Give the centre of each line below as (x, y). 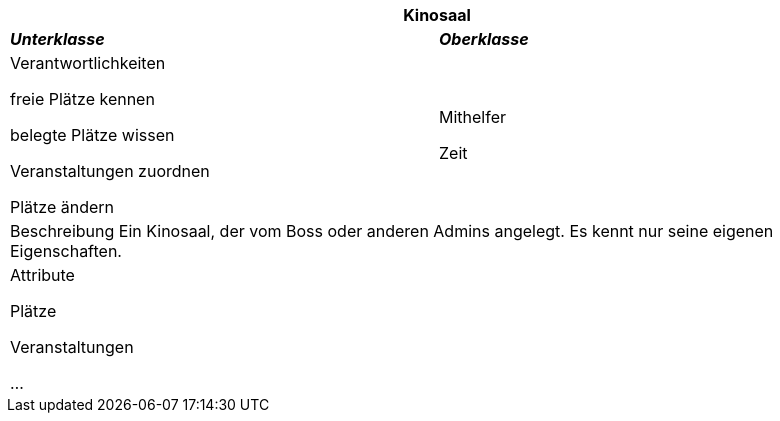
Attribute (42, 275)
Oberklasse (484, 39)
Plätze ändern (62, 207)
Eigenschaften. (66, 251)
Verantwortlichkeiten (88, 63)
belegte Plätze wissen (92, 135)
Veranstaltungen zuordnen (110, 171)
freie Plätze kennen (82, 99)
